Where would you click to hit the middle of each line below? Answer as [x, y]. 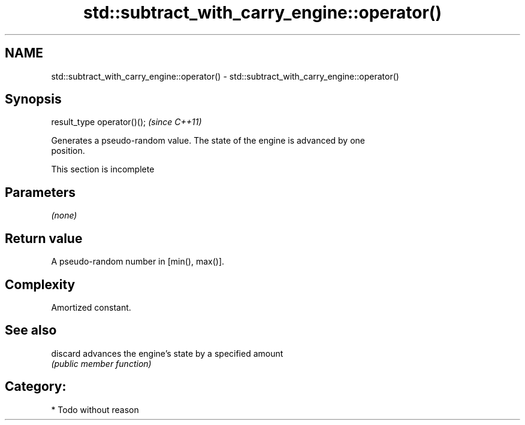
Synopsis [33, 99]
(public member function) [101, 363]
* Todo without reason [95, 409]
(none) [64, 215]
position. [68, 151]
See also [31, 330]
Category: [36, 387]
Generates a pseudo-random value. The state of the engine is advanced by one [208, 141]
